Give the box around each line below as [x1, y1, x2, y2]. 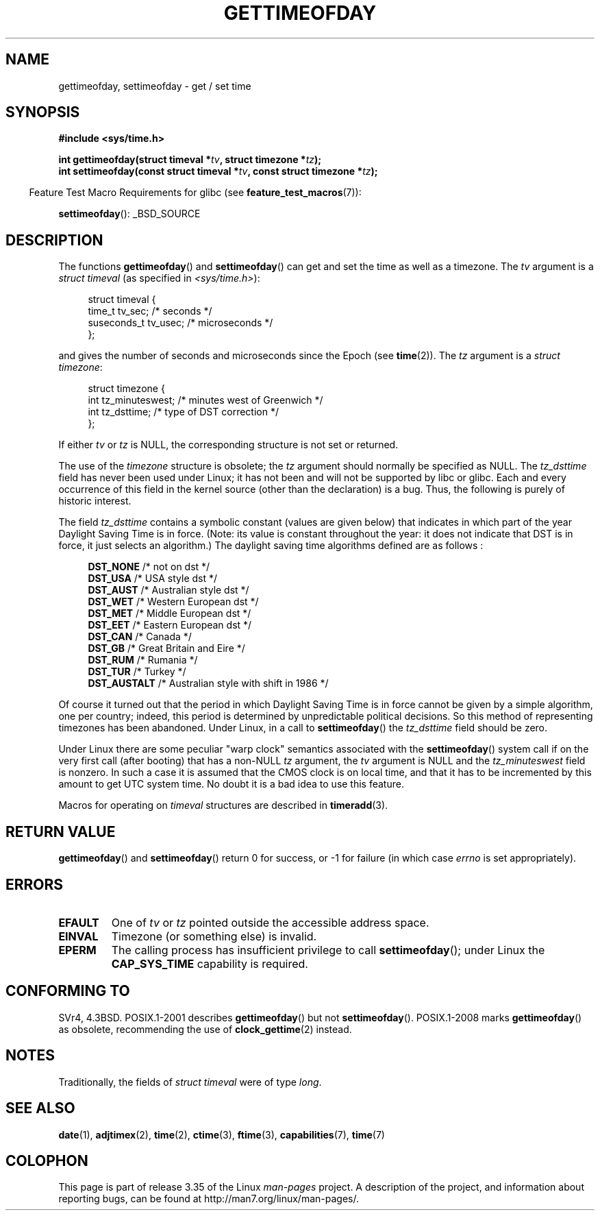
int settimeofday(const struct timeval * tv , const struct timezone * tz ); [58, 165, 378, 178]
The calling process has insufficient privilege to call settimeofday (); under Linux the [111, 943, 545, 957]
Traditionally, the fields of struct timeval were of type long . [58, 1075, 322, 1088]
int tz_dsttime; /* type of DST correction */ [88, 406, 279, 418]
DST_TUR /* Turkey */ [88, 666, 186, 678]
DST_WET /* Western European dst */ [88, 596, 259, 608]
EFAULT [58, 915, 99, 929]
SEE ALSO [5, 1099, 75, 1117]
